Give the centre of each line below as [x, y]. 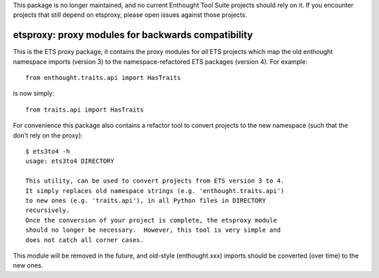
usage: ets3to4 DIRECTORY [70, 161]
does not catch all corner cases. [85, 240]
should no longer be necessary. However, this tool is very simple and [153, 230]
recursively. [48, 210]
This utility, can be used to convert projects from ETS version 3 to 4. [155, 181]
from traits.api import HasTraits [85, 110]
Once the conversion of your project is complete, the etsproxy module [151, 220]
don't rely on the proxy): [48, 135]
